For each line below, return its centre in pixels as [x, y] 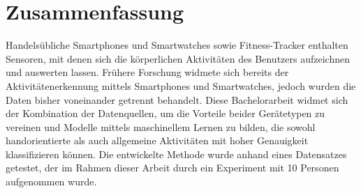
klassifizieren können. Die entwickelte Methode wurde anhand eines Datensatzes [176, 154]
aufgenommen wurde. [51, 182]
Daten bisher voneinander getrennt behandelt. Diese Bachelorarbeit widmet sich [177, 99]
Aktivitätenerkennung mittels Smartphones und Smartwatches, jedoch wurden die [181, 85]
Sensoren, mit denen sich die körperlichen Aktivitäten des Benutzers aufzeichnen [178, 58]
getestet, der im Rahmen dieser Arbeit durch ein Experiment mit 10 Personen [172, 168]
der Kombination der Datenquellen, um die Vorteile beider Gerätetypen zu [165, 113]
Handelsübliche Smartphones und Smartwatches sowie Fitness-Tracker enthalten [177, 45]
